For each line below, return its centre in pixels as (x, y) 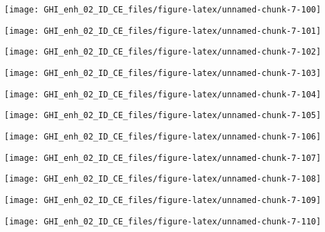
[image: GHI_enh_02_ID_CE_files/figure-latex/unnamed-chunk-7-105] (163, 116)
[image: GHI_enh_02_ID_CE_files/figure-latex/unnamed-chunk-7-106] (163, 136)
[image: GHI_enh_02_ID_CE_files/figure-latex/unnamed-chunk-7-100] (163, 10)
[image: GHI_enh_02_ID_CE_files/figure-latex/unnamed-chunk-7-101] (163, 31)
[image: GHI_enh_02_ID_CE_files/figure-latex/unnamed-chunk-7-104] (163, 94)
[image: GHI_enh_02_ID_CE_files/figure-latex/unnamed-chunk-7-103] (163, 73)
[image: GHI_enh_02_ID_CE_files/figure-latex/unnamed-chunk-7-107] (163, 158)
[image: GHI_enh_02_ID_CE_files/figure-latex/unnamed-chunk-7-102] (163, 52)
